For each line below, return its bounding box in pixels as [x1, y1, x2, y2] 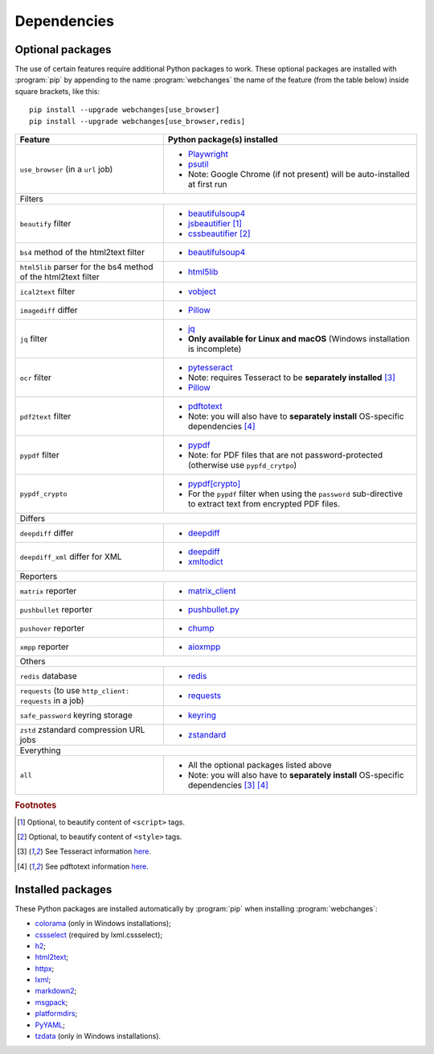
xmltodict [187, 556, 223, 568]
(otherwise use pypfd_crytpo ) [187, 460, 297, 471]
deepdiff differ [19, 527, 74, 539]
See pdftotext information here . [45, 862, 149, 871]
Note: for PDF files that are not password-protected [187, 449, 383, 461]
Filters [19, 193, 44, 205]
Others [19, 656, 46, 668]
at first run [187, 179, 228, 190]
